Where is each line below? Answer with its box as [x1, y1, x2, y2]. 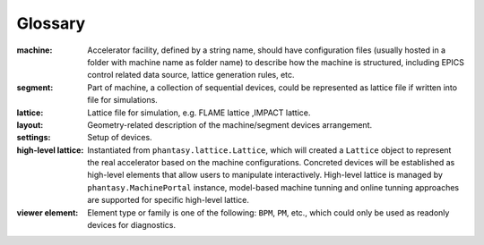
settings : [16, 132, 51, 143]
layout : [16, 119, 44, 130]
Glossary [16, 13, 86, 33]
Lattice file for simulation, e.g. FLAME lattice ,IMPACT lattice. [87, 107, 311, 118]
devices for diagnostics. [87, 220, 177, 231]
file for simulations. [87, 95, 159, 106]
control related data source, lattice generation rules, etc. [87, 70, 295, 80]
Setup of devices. [87, 132, 152, 143]
